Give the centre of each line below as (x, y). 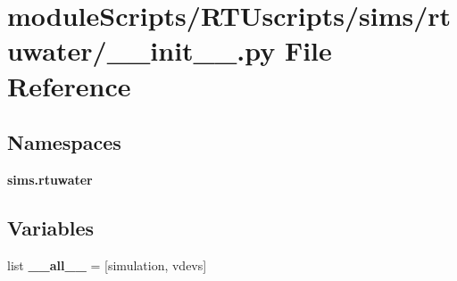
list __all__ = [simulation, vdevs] (107, 264)
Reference (69, 85)
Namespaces (64, 142)
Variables (51, 227)
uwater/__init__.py (141, 50)
